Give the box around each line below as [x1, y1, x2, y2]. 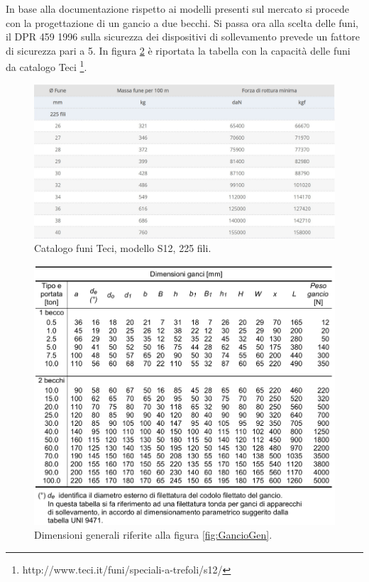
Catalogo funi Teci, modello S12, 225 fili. [34, 241, 211, 256]
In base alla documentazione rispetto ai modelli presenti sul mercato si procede [6, 1, 349, 16]
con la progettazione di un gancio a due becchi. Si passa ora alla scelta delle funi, [6, 15, 358, 30]
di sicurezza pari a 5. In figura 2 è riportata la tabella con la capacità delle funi [6, 43, 351, 57]
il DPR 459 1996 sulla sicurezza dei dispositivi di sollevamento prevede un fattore [6, 29, 360, 44]
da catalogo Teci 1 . [6, 57, 87, 75]
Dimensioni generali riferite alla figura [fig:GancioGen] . [34, 527, 272, 542]
